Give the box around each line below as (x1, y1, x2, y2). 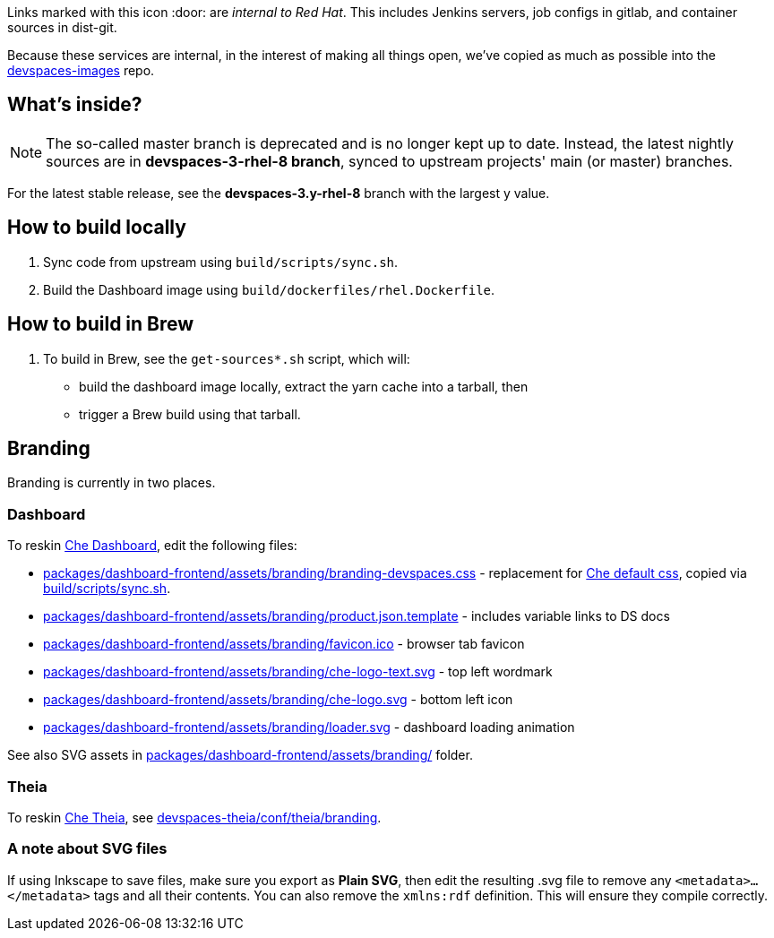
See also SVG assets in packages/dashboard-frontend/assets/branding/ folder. (7, 747, 473, 763)
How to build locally (7, 216, 186, 239)
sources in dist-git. (7, 20, 117, 35)
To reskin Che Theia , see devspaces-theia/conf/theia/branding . (7, 809, 382, 825)
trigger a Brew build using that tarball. (79, 406, 301, 422)
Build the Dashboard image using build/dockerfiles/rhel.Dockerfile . (43, 281, 495, 297)
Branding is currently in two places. (7, 475, 216, 491)
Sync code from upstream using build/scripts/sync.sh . (43, 254, 399, 270)
